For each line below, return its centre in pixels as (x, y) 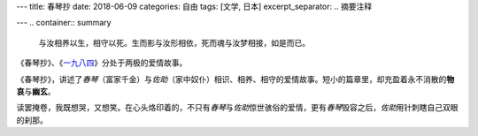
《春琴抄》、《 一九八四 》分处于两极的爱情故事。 (102, 63)
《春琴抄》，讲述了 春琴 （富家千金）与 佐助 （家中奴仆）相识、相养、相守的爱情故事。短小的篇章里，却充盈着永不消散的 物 (235, 79)
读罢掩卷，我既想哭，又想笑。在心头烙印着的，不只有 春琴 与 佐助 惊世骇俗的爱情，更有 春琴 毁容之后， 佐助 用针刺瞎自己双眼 (237, 108)
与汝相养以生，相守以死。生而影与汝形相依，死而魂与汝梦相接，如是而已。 (174, 42)
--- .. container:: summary (64, 23)
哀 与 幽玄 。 (36, 91)
